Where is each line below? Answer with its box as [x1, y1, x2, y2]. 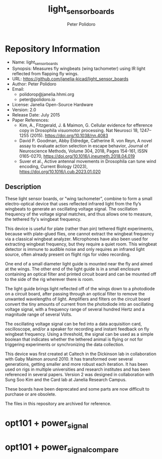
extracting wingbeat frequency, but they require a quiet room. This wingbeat [5, 241, 157, 247]
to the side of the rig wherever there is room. [5, 276, 94, 282]
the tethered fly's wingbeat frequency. [5, 216, 81, 222]
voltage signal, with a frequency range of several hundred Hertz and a [5, 306, 145, 312]
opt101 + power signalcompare [5, 442, 119, 454]
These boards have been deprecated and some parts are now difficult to [5, 386, 150, 392]
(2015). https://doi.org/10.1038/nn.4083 [29, 132, 108, 139]
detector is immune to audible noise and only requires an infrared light [5, 246, 145, 252]
